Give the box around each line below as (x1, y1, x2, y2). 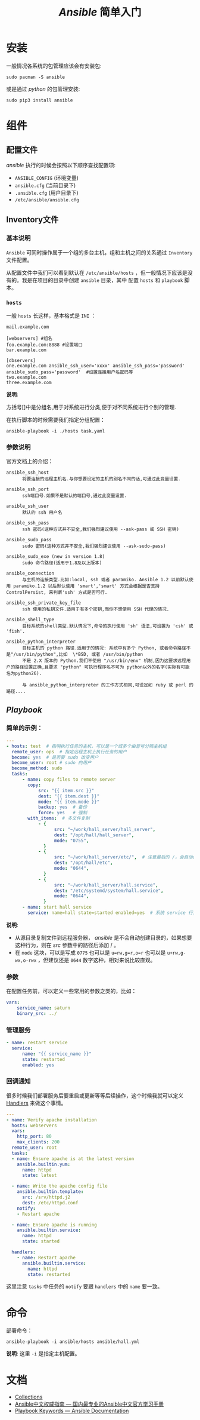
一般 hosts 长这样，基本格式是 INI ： (6, 312, 96, 319)
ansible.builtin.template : (17, 1189, 84, 1195)
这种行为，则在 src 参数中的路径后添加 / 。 (14, 941, 120, 949)
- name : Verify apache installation (6, 1117, 97, 1123)
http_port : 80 (17, 1133, 52, 1140)
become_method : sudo (11, 765, 62, 771)
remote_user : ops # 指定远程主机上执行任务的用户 (11, 749, 127, 755)
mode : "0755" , (54, 838, 89, 844)
